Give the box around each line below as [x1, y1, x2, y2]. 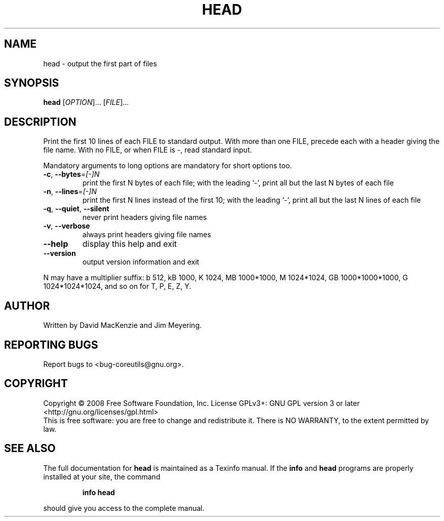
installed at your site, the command [43, 472, 161, 481]
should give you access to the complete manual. [43, 503, 205, 512]
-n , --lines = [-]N [43, 187, 97, 196]
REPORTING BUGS [4, 338, 98, 351]
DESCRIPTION [4, 115, 77, 128]
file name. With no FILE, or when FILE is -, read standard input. [43, 145, 252, 155]
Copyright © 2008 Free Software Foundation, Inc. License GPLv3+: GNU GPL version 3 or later [43, 398, 360, 407]
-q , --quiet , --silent [43, 204, 109, 213]
